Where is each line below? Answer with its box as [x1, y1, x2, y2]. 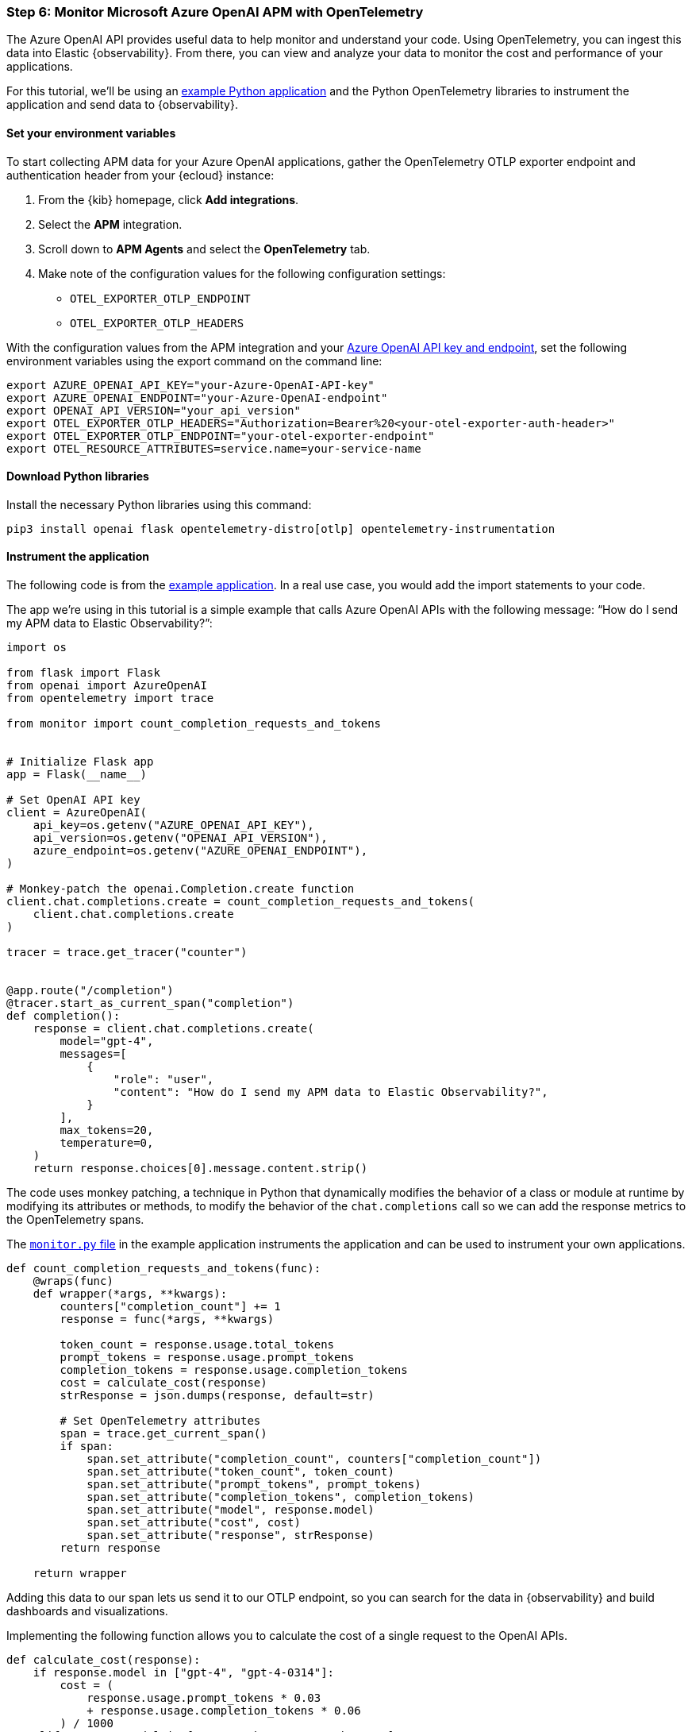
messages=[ [60, 1047, 127, 1061]
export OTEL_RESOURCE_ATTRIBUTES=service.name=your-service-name [6, 442, 421, 455]
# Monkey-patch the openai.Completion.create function [6, 882, 355, 896]
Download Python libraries [6, 469, 149, 484]
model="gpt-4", [60, 1035, 154, 1048]
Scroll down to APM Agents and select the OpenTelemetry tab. [38, 241, 371, 256]
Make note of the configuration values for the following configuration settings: [38, 266, 446, 280]
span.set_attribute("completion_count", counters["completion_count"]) [86, 1452, 542, 1466]
